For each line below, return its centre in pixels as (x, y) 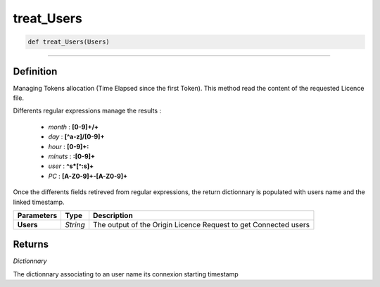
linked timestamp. (39, 202)
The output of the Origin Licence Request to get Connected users (201, 224)
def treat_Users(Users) (69, 42)
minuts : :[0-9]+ (71, 156)
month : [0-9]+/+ (73, 127)
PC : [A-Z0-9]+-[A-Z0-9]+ (88, 176)
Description (113, 215)
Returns (31, 244)
